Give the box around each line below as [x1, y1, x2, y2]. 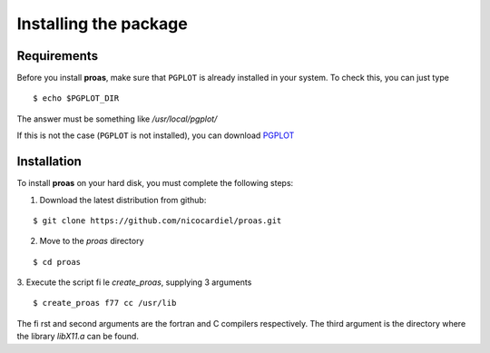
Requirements [16, 48, 99, 64]
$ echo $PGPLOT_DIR [33, 93, 120, 103]
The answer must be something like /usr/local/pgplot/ [16, 113, 218, 124]
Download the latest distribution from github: [39, 194, 207, 205]
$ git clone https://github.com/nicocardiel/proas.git [33, 215, 282, 226]
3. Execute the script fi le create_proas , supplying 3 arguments [16, 277, 252, 288]
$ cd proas [33, 257, 82, 267]
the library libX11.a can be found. [16, 331, 140, 342]
